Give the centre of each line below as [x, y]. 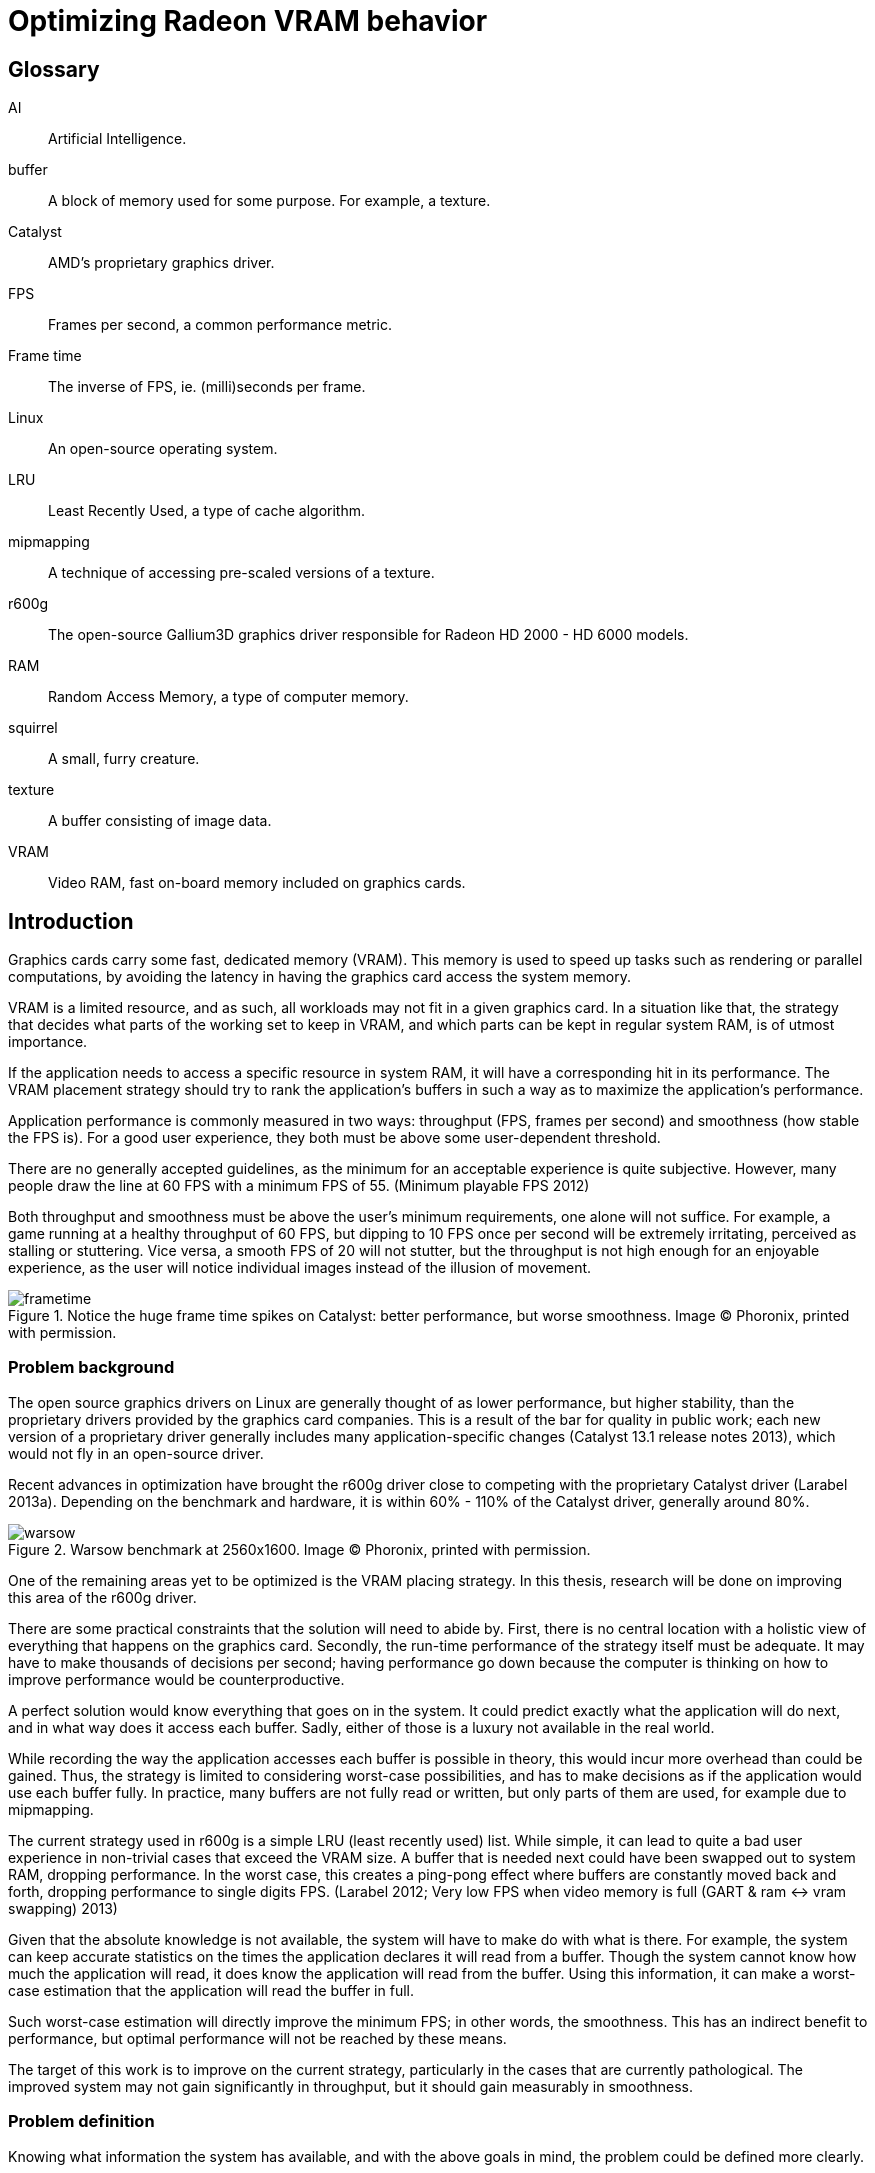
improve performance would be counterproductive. [176, 1679]
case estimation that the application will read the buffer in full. [211, 1990]
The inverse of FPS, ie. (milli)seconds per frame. [207, 387]
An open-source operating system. [163, 449]
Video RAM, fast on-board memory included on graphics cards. [257, 883]
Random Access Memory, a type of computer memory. [228, 697]
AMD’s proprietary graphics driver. [161, 263]
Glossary [54, 69]
